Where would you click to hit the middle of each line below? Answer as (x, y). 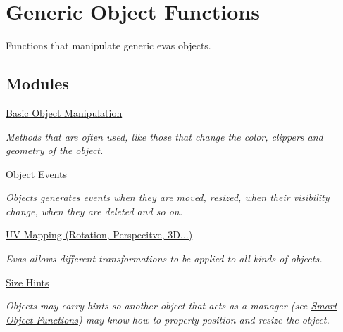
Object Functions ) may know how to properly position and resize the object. (168, 319)
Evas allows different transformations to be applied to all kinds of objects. (164, 258)
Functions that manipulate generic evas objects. (108, 45)
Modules (37, 83)
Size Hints (27, 282)
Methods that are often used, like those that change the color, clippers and (164, 136)
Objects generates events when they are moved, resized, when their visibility (168, 197)
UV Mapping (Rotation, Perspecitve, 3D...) (99, 235)
